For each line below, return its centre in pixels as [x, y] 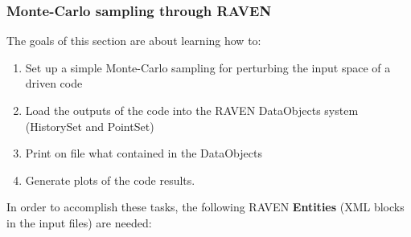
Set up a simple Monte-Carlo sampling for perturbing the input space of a [208, 67]
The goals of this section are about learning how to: [134, 41]
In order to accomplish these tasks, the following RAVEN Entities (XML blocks [205, 207]
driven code [54, 83]
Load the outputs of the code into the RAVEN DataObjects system [192, 110]
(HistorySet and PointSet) [90, 126]
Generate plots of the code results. [110, 180]
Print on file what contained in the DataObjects [144, 153]
